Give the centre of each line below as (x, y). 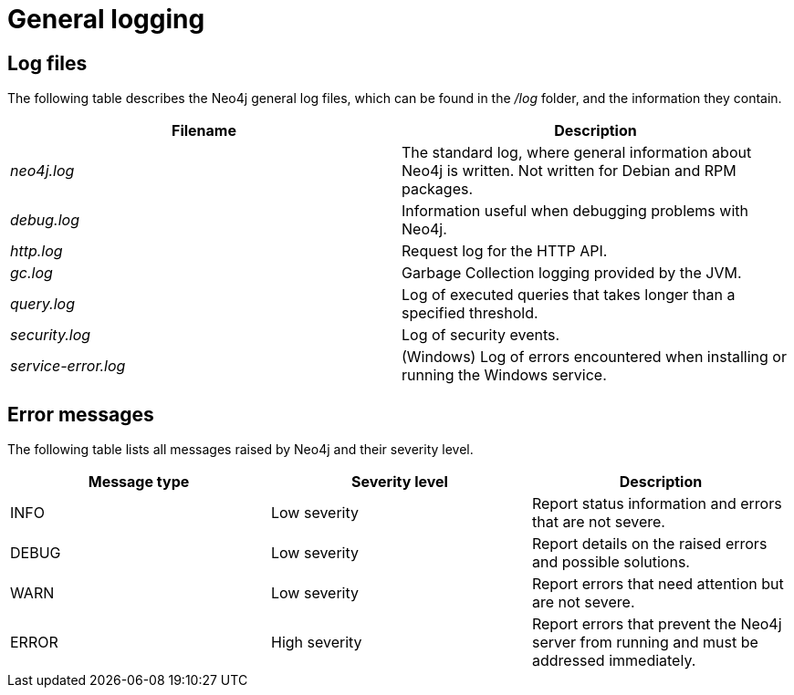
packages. (438, 189)
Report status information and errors (657, 504)
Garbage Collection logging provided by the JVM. (572, 273)
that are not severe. (598, 522)
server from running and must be (645, 643)
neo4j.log (42, 171)
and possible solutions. (611, 562)
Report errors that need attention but (658, 584)
